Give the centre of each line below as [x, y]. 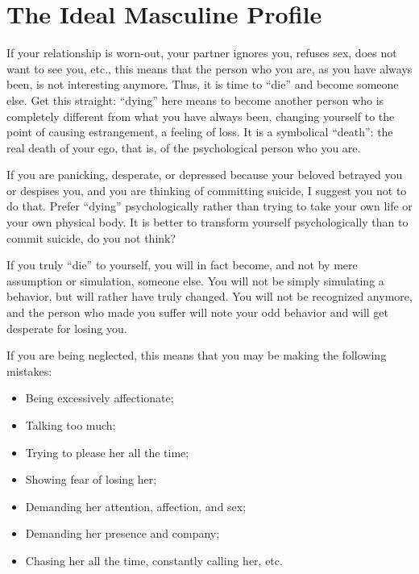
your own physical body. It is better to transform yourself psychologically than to [207, 222]
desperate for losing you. [67, 328]
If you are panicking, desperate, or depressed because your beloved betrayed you [205, 175]
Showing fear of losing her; [91, 479]
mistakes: [29, 370]
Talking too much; [71, 425]
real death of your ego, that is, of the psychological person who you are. [184, 147]
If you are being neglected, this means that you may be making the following [197, 355]
